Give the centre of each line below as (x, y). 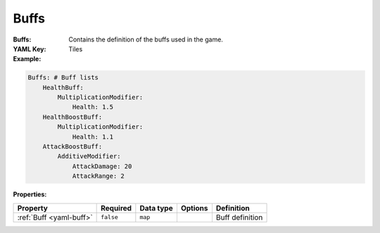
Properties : (30, 194)
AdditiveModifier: (89, 156)
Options (194, 208)
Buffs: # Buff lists (63, 78)
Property (33, 208)
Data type (156, 208)
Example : (27, 59)
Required (116, 208)
